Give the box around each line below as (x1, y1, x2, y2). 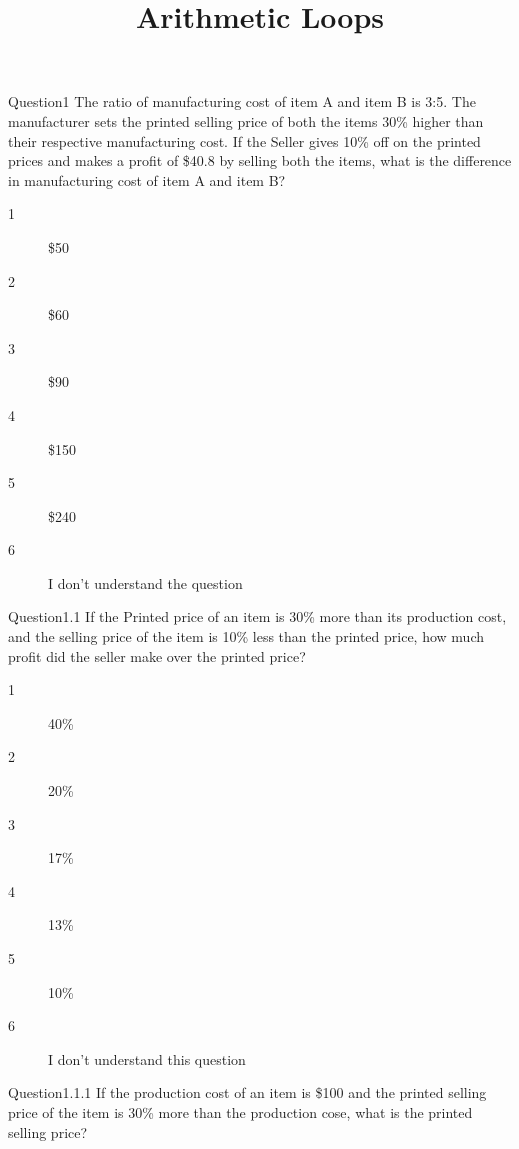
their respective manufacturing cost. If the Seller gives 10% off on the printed (8, 130, 481, 151)
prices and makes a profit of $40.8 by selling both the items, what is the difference (8, 150, 512, 171)
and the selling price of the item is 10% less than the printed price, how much (8, 626, 484, 647)
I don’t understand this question (48, 1048, 246, 1069)
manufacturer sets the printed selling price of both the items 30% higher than (8, 110, 484, 131)
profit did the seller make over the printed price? (8, 645, 306, 666)
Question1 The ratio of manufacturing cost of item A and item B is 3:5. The (8, 91, 476, 112)
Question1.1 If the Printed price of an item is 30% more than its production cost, (8, 606, 507, 627)
